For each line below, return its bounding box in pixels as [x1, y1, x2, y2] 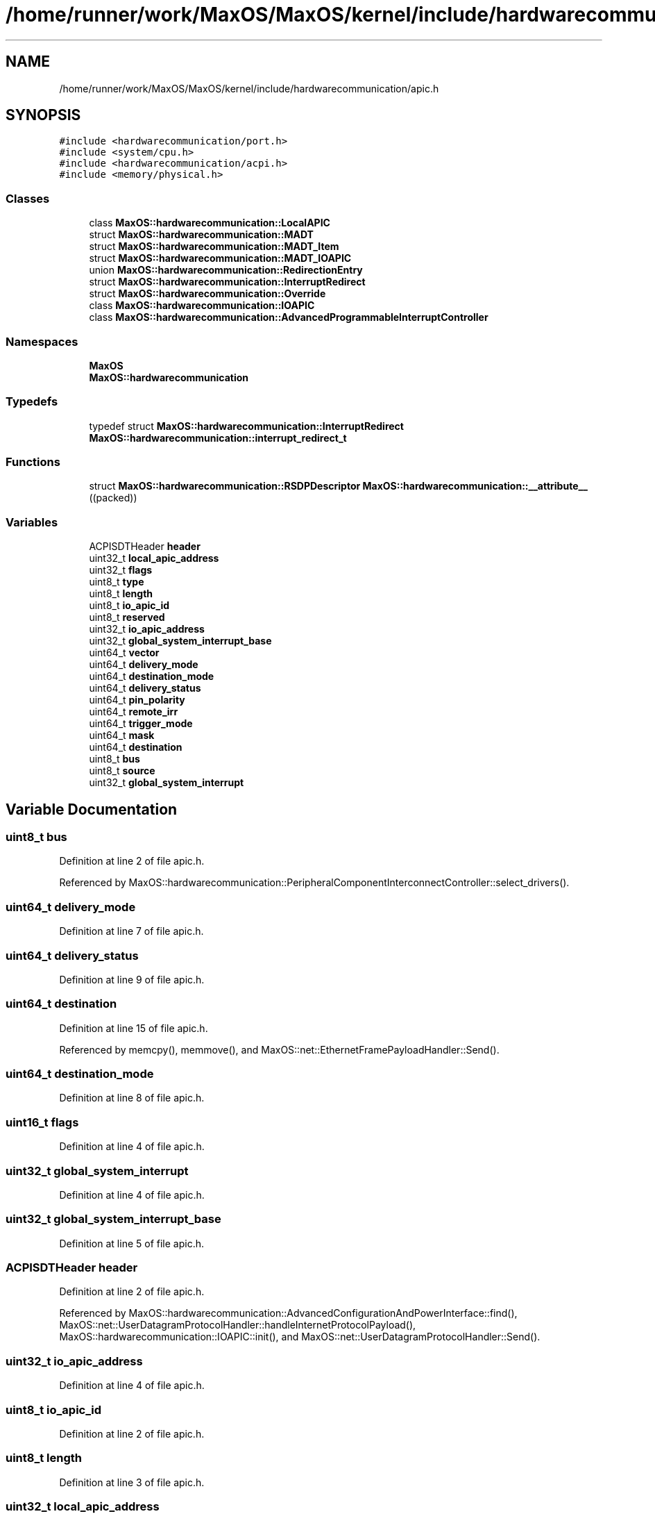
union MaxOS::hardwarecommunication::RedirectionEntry [89, 264, 363, 276]
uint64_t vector [89, 647, 160, 659]
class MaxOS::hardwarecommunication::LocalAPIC [89, 217, 330, 229]
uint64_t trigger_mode [89, 717, 193, 730]
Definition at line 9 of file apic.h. [59, 973, 205, 985]
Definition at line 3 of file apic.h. [59, 1476, 205, 1488]
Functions [6, 455, 60, 469]
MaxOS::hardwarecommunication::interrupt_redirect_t [89, 431, 347, 444]
